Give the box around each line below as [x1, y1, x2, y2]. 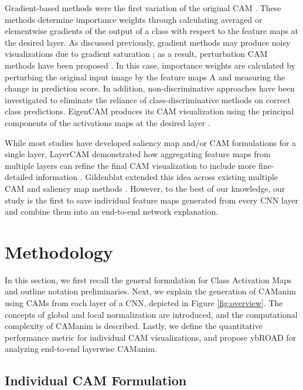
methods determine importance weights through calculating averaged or [5, 13, 263, 25]
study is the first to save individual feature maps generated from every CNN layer [5, 194, 299, 206]
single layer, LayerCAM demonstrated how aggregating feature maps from [5, 148, 271, 160]
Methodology [5, 239, 113, 263]
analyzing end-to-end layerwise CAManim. [5, 342, 157, 355]
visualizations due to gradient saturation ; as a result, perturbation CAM [5, 48, 268, 60]
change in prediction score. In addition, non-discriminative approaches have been [5, 82, 295, 94]
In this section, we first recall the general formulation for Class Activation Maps [5, 273, 292, 286]
